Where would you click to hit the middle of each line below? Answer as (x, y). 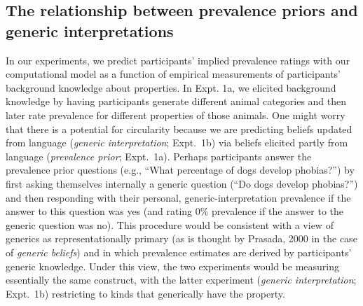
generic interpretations (90, 30)
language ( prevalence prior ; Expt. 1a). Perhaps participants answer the (159, 156)
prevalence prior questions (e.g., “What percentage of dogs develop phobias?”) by (180, 170)
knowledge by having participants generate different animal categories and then (176, 101)
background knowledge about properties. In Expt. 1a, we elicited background (171, 87)
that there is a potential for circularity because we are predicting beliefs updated (179, 128)
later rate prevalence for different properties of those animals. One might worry (176, 114)
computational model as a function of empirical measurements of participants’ (173, 74)
